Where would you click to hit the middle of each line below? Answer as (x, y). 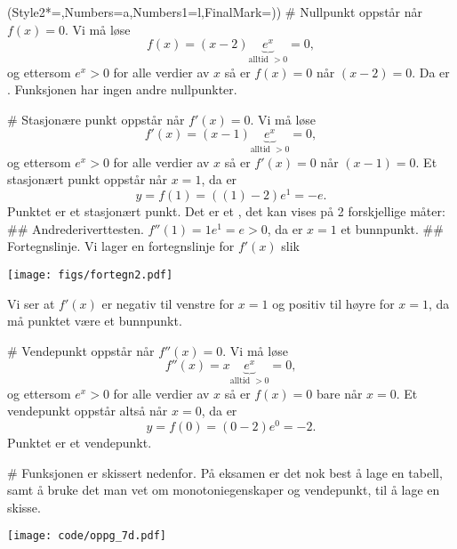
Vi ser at (31, 303)
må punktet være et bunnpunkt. (95, 321)
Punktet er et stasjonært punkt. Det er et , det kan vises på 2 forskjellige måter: (226, 211)
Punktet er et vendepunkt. (80, 443)
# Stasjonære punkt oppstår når (96, 119)
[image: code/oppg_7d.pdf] (87, 536)
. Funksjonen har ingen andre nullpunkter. (122, 89)
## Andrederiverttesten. (76, 228)
